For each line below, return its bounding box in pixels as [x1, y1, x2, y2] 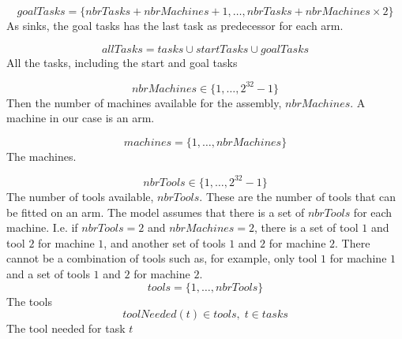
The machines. [6, 147, 77, 164]
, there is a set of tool [254, 219, 359, 236]
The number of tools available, [6, 188, 154, 204]
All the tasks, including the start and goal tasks [6, 54, 238, 70]
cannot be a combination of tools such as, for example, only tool [6, 250, 317, 266]
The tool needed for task [6, 320, 126, 337]
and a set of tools [6, 265, 90, 281]
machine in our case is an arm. [6, 110, 155, 126]
